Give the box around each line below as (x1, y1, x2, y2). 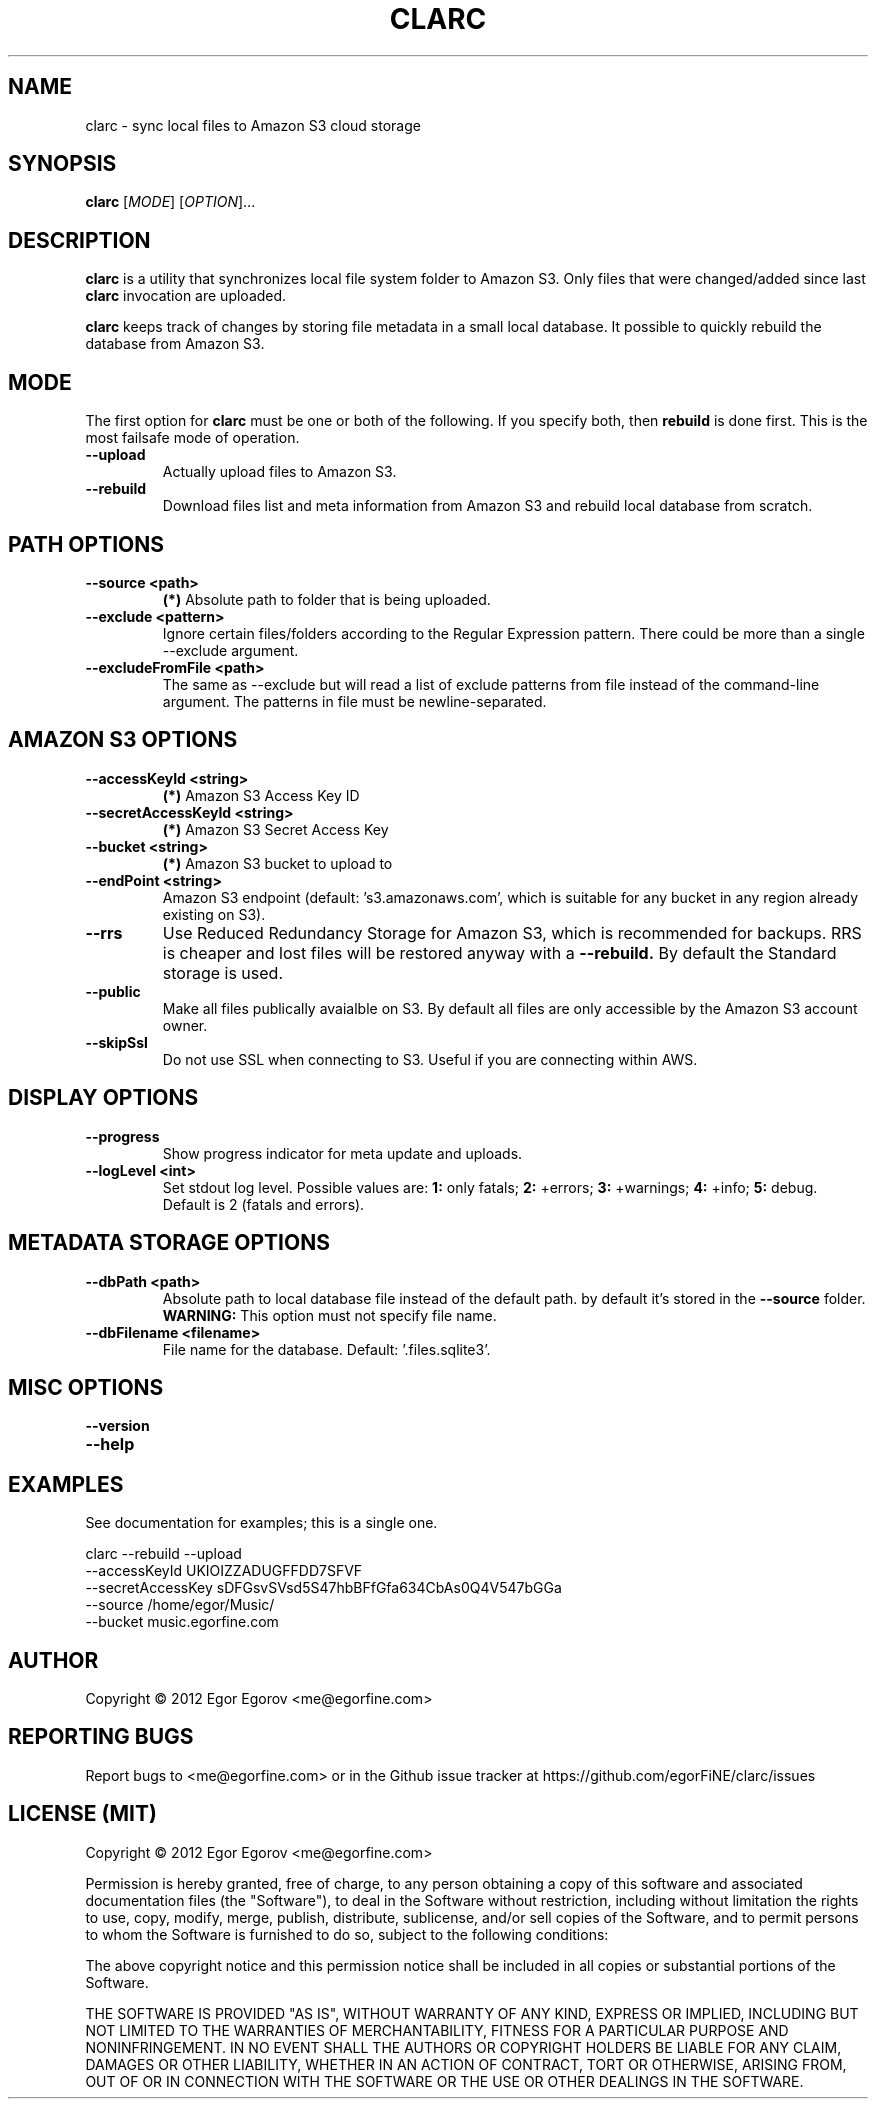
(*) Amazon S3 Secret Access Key (162, 820, 389, 838)
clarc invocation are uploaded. (85, 287, 287, 305)
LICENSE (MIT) (8, 1801, 157, 1827)
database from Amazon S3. (85, 335, 265, 353)
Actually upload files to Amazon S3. (162, 463, 397, 481)
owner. (162, 1016, 208, 1034)
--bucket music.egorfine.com (85, 1613, 279, 1631)
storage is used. (162, 962, 284, 983)
